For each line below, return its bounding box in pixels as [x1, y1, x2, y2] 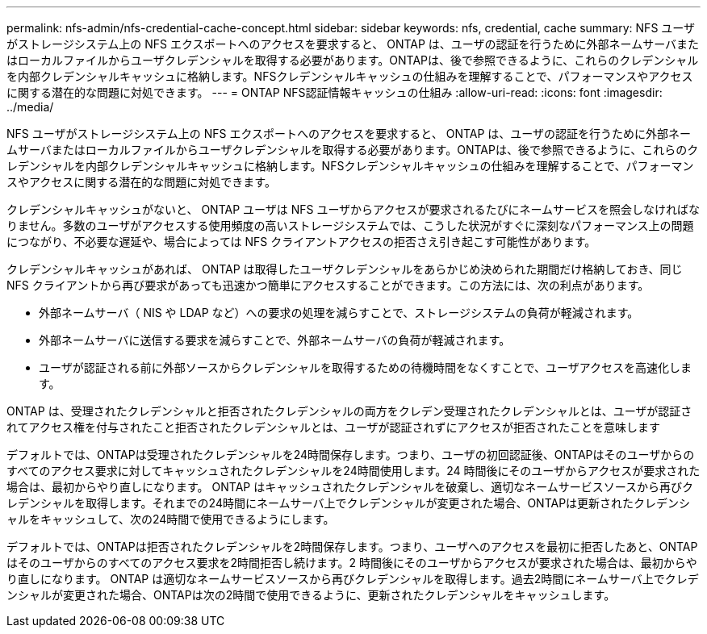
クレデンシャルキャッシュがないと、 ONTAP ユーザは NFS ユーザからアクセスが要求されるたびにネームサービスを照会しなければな [6, 202, 701, 216]
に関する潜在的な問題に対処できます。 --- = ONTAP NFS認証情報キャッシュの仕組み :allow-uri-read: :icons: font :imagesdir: [6, 86, 663, 99]
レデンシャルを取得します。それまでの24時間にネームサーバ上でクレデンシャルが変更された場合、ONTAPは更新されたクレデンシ [6, 496, 691, 510]
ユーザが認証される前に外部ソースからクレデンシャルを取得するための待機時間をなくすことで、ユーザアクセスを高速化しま [39, 361, 692, 374]
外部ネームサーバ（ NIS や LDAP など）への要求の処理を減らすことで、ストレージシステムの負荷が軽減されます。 [39, 306, 639, 319]
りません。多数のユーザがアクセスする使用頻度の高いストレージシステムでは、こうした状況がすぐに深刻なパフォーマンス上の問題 [6, 219, 694, 232]
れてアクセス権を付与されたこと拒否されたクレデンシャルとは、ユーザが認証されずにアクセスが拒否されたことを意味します [6, 420, 660, 434]
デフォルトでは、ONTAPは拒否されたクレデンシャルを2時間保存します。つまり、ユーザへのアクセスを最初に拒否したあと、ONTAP [6, 540, 698, 553]
